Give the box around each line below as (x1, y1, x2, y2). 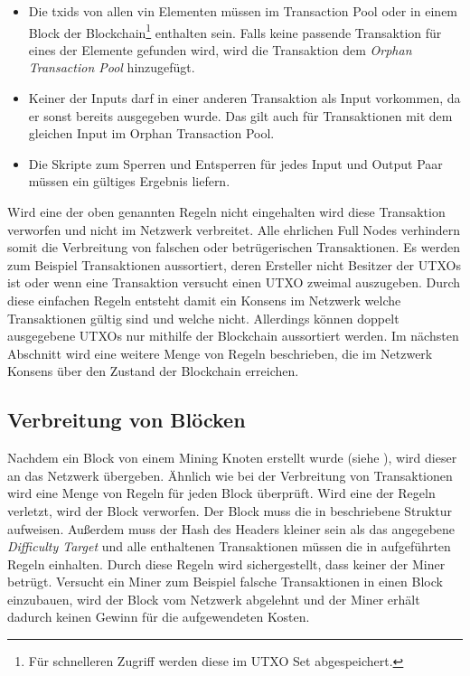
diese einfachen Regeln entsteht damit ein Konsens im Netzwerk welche (7, 290, 401, 309)
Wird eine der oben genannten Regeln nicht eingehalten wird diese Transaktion (7, 202, 446, 221)
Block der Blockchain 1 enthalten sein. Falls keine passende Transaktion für (28, 20, 442, 42)
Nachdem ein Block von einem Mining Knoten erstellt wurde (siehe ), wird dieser (7, 448, 457, 467)
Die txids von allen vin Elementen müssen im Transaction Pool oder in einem (28, 2, 458, 20)
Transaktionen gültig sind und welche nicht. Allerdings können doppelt (7, 308, 399, 327)
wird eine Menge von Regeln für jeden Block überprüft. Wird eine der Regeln (7, 484, 436, 502)
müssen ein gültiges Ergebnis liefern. (28, 172, 230, 191)
